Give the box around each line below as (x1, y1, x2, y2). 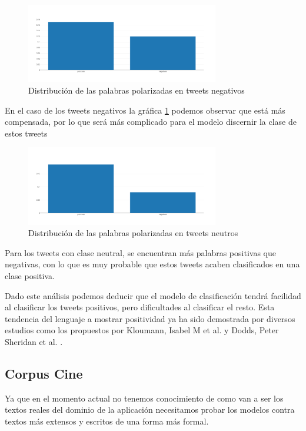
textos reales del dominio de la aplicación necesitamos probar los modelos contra (5, 403, 295, 416)
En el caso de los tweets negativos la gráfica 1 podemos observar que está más (5, 104, 285, 116)
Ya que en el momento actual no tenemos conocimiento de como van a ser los (5, 392, 284, 404)
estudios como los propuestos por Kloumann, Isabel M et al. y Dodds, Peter (5, 324, 279, 336)
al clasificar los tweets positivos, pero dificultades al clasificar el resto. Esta (5, 301, 275, 313)
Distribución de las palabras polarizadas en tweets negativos (28, 84, 245, 96)
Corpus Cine (5, 364, 83, 383)
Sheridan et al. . (5, 336, 63, 348)
